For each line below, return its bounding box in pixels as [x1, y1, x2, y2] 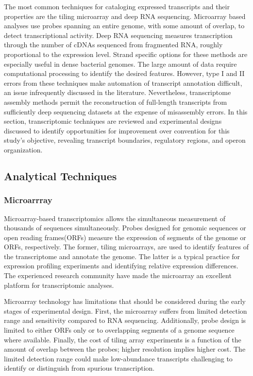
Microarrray [4, 194, 52, 206]
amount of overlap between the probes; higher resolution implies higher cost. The [4, 344, 246, 354]
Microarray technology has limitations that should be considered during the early [4, 296, 246, 306]
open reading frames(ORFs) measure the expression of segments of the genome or [4, 232, 246, 242]
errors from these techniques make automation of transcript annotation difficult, [4, 77, 242, 88]
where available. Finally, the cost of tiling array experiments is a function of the [4, 334, 241, 344]
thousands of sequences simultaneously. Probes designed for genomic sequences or [4, 223, 246, 233]
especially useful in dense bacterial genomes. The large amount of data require [4, 58, 237, 69]
